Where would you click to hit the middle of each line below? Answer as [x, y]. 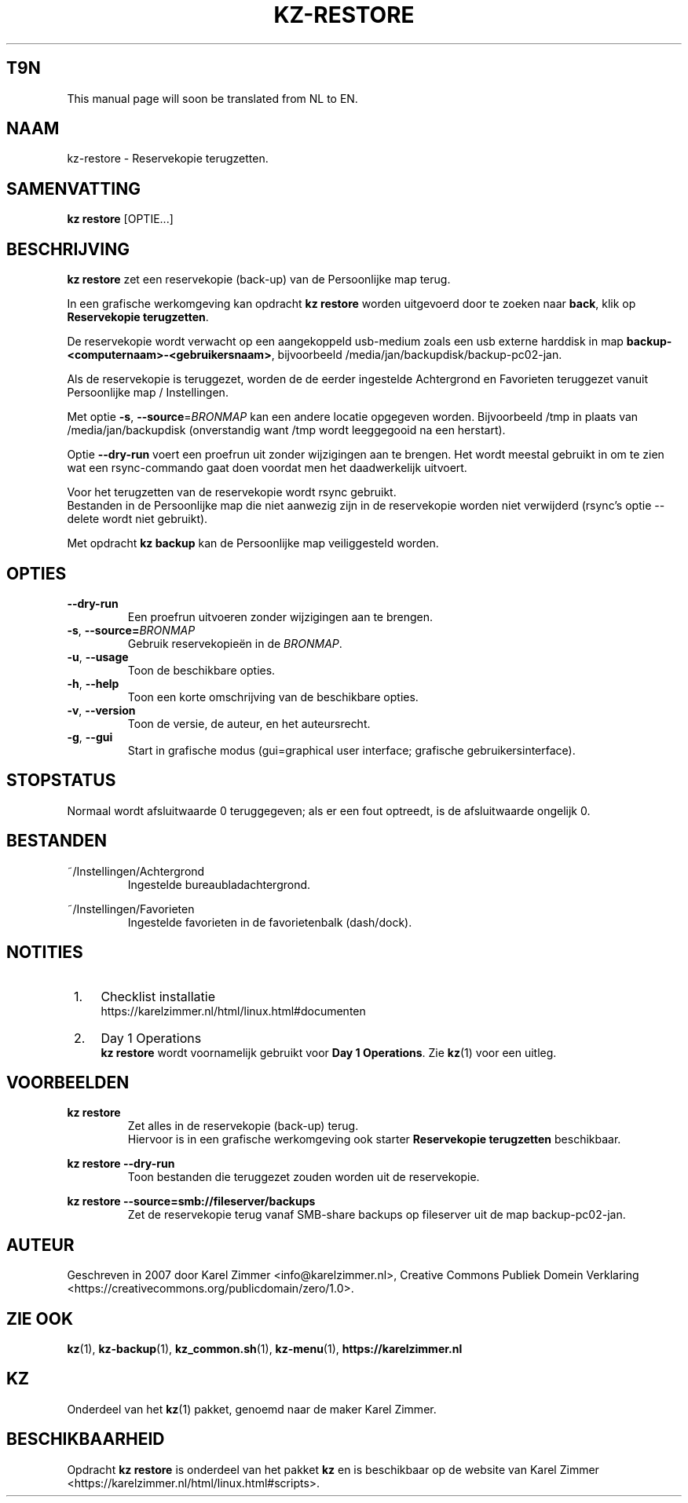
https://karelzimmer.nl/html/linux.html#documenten [233, 1011]
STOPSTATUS [61, 781]
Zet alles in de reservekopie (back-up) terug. [243, 1126]
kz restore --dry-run [121, 1164]
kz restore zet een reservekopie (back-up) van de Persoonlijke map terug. [259, 280]
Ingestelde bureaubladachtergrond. [219, 884]
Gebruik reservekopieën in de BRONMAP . [235, 643]
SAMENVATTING [73, 188]
